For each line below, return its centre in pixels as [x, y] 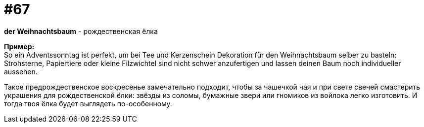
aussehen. [21, 71]
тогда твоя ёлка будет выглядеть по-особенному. [88, 103]
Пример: [19, 46]
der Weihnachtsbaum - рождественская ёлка [81, 31]
